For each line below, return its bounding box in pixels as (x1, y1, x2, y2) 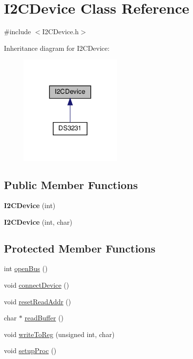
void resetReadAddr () (4, 296, 71, 306)
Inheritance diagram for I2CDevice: (4, 42, 110, 53)
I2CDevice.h (42, 26, 79, 37)
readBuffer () (24, 313, 64, 323)
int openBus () (4, 263, 48, 274)
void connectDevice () (4, 280, 69, 290)
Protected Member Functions (4, 240, 156, 255)
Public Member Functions (4, 177, 138, 192)
